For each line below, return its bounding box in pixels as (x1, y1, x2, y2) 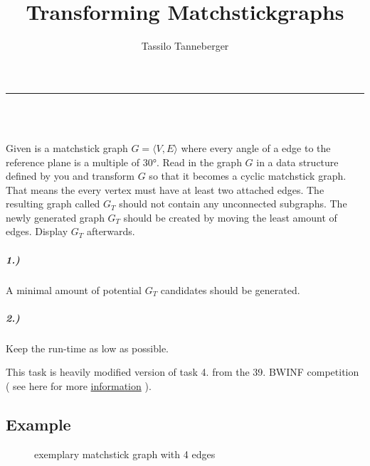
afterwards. (86, 224, 135, 239)
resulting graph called (6, 196, 100, 211)
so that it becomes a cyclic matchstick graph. (149, 168, 347, 183)
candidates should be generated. (160, 282, 300, 297)
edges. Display (6, 224, 68, 239)
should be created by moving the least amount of (123, 210, 337, 224)
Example (6, 413, 71, 435)
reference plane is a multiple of (6, 154, 139, 169)
